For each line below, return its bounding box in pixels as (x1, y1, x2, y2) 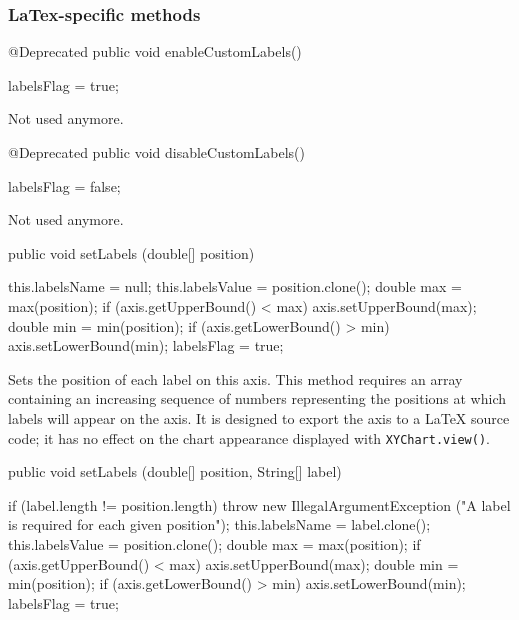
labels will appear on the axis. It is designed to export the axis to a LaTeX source (8, 407, 510, 428)
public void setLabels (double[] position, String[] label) (8, 461, 342, 482)
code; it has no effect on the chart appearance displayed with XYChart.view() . (8, 427, 490, 448)
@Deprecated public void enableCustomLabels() (8, 41, 302, 62)
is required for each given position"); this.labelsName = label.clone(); (8, 514, 431, 535)
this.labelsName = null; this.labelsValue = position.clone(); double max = (8, 276, 462, 297)
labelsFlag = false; (8, 175, 121, 196)
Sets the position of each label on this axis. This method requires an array (8, 368, 463, 389)
